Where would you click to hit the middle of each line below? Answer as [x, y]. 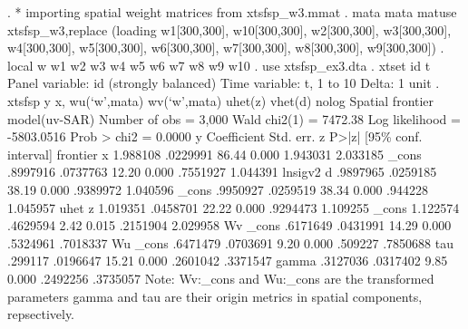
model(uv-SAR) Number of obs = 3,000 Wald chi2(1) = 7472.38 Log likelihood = [234, 118]
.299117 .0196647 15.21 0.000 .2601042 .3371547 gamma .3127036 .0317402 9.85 [228, 261]
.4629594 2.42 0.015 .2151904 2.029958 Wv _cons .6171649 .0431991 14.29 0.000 [229, 225]
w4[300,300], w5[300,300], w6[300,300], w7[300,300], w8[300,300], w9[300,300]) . [226, 48]
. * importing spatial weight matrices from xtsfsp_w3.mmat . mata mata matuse [232, 12]
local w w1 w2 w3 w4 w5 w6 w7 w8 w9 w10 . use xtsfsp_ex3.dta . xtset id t [219, 65]
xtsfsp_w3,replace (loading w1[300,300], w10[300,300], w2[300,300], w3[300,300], [229, 29]
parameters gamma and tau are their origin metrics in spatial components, [215, 296]
